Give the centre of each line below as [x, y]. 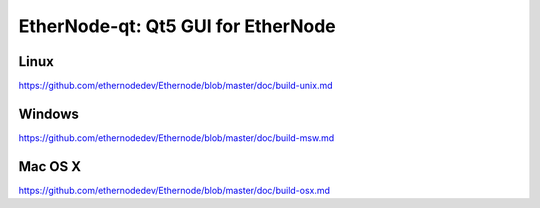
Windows [48, 113]
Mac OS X [50, 166]
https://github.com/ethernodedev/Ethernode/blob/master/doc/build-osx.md [174, 190]
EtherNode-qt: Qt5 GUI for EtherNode [177, 26]
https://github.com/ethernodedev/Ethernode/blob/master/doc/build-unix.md [176, 86]
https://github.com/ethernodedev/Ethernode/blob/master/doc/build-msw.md [176, 137]
